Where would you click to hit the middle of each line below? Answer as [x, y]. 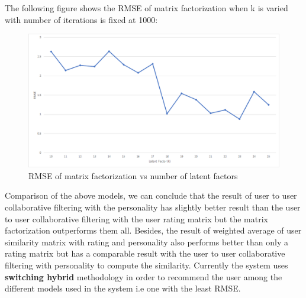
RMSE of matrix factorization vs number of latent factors [133, 175]
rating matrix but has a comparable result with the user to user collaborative [145, 253]
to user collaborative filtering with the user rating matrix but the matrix [136, 218]
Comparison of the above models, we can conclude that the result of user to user [151, 195]
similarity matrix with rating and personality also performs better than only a [146, 242]
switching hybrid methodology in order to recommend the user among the [144, 276]
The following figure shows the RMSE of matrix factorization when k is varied [146, 8]
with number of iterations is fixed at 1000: [81, 19]
